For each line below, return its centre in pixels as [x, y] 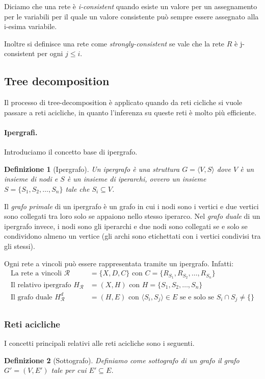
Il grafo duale [31, 297]
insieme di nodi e [31, 179]
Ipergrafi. [21, 132]
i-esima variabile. [31, 26]
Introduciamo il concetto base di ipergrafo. [71, 152]
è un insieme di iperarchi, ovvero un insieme [137, 179]
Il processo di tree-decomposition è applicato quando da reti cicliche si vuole [123, 102]
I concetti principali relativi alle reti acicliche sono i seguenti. [99, 343]
